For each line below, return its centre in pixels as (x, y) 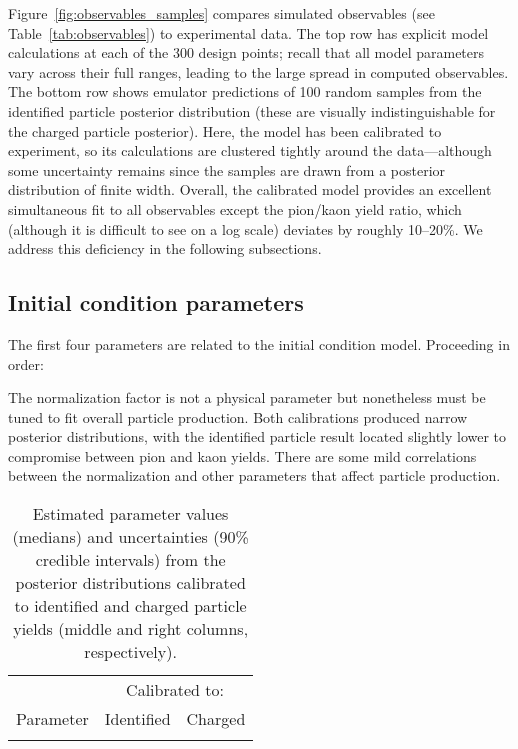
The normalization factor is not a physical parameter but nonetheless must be (247, 397)
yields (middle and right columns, (131, 629)
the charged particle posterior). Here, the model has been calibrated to (225, 130)
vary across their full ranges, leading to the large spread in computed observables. (258, 71)
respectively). (130, 652)
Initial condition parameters (156, 302)
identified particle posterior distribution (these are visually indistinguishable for (252, 110)
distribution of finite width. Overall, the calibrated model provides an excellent (250, 189)
